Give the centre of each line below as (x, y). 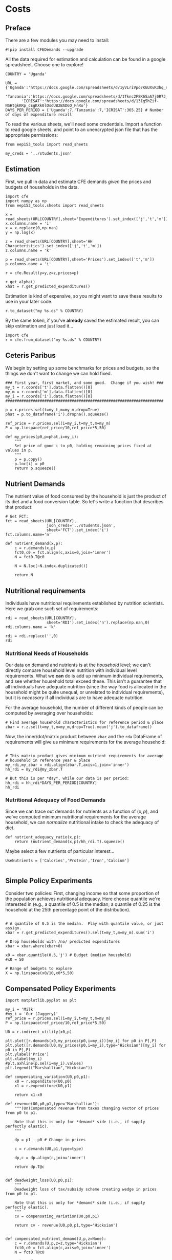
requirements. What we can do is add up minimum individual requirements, (84, 675)
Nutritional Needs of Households (47, 653)
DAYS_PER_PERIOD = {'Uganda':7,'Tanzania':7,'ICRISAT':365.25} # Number (84, 110)
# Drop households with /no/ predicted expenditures (63, 941)
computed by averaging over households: (49, 713)
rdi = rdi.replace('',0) (32, 636)
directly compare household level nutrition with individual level (71, 670)
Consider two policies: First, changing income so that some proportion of (82, 893)
